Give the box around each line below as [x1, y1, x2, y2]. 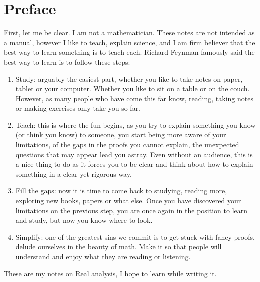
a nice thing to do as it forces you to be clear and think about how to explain [15, 159, 253, 169]
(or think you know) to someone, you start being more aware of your [15, 129, 226, 140]
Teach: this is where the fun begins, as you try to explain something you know [15, 119, 256, 130]
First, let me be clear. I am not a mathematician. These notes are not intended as [4, 27, 255, 38]
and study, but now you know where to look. [15, 215, 153, 225]
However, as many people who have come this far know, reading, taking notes [15, 93, 253, 103]
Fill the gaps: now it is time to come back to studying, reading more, [15, 185, 227, 196]
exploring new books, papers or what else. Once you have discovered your [15, 195, 241, 206]
